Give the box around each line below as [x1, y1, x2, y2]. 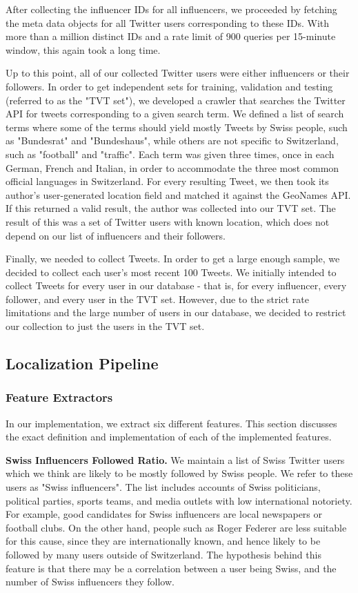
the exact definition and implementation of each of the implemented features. [6, 429, 332, 444]
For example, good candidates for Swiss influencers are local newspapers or [6, 507, 323, 521]
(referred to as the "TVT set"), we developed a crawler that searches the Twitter [6, 93, 346, 107]
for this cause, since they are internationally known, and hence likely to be [6, 534, 321, 548]
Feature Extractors [6, 389, 113, 406]
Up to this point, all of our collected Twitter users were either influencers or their [6, 66, 350, 80]
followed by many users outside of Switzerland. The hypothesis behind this [6, 547, 321, 561]
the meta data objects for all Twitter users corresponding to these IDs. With [6, 15, 330, 30]
